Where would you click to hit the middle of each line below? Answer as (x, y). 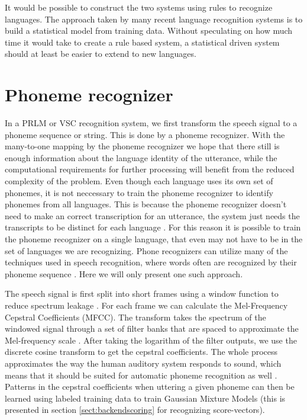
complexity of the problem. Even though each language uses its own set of (139, 181)
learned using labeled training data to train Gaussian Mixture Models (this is (145, 398)
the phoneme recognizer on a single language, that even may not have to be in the (154, 239)
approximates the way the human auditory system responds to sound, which (143, 363)
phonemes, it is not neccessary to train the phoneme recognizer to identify (139, 192)
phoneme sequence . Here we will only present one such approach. (124, 273)
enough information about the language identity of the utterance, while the (141, 157)
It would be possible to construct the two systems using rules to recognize (139, 7)
